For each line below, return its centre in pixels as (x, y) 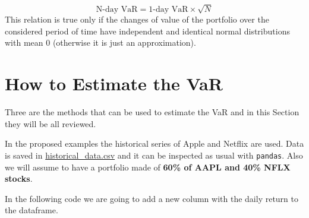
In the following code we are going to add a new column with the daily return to (152, 198)
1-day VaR (168, 10)
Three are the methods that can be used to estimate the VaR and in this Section (152, 112)
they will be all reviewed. (51, 123)
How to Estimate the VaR (114, 83)
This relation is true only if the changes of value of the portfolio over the (137, 19)
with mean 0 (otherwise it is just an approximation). (100, 42)
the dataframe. (31, 210)
